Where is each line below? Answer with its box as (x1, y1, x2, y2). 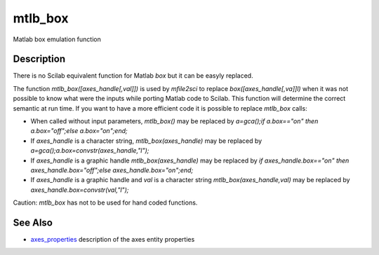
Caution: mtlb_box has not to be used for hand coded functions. (13, 198, 198, 207)
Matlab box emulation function (13, 35, 101, 43)
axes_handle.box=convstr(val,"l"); (30, 186, 129, 194)
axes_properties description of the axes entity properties (30, 235, 195, 244)
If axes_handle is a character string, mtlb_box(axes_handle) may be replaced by (30, 137, 262, 145)
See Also (13, 216, 53, 228)
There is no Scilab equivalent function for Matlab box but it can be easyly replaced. (13, 71, 253, 80)
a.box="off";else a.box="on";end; (30, 127, 128, 135)
